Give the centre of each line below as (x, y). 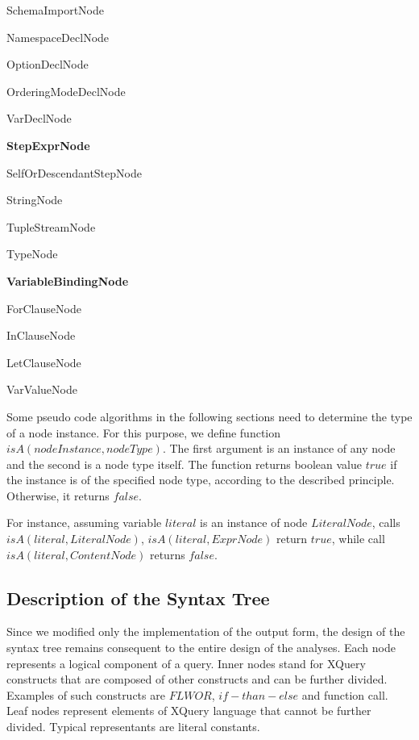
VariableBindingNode (68, 280)
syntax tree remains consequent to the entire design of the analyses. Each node (201, 648)
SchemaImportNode (55, 10)
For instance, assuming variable (84, 523)
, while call (358, 539)
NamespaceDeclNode (58, 37)
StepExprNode (48, 145)
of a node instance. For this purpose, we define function (144, 432)
